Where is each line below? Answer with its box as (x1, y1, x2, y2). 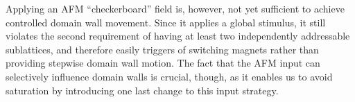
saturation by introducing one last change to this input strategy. (6, 83, 279, 97)
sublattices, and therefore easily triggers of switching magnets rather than (6, 42, 319, 56)
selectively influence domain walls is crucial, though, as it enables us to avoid (6, 69, 333, 83)
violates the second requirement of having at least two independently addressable (6, 28, 350, 43)
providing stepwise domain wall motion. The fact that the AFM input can (6, 56, 320, 70)
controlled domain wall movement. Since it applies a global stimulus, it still (6, 15, 326, 29)
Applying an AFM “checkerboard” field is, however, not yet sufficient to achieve (6, 1, 345, 15)
